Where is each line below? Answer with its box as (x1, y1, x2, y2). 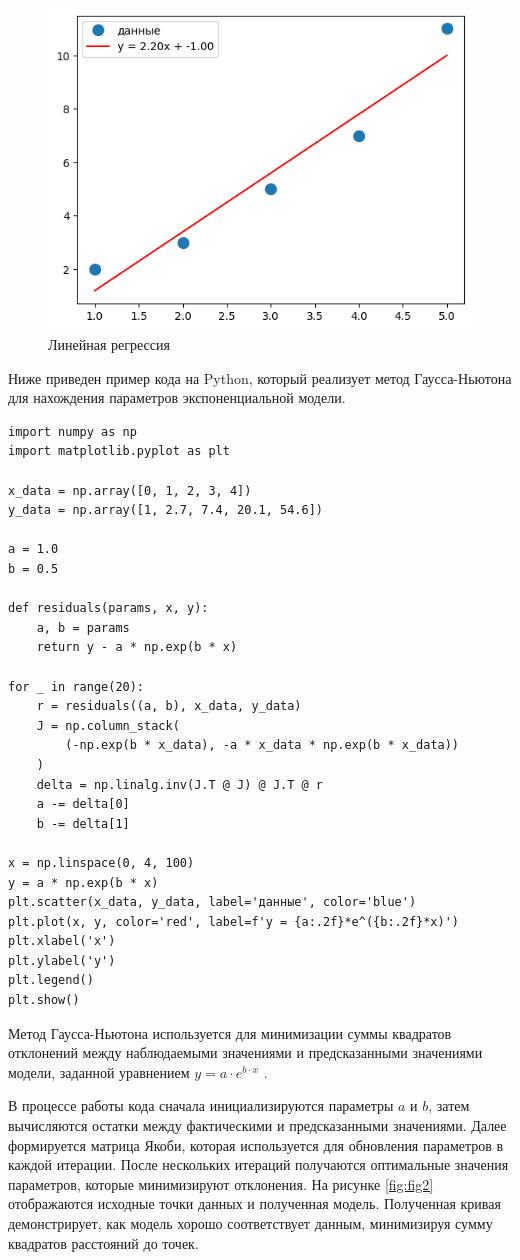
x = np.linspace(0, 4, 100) (8, 855, 195, 870)
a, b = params (36, 620, 130, 635)
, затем (428, 1095, 470, 1116)
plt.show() (8, 993, 80, 1008)
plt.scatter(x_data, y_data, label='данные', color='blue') (8, 895, 417, 910)
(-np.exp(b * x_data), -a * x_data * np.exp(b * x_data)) (65, 738, 460, 753)
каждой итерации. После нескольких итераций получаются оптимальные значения (8, 1154, 509, 1175)
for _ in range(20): (8, 679, 145, 694)
